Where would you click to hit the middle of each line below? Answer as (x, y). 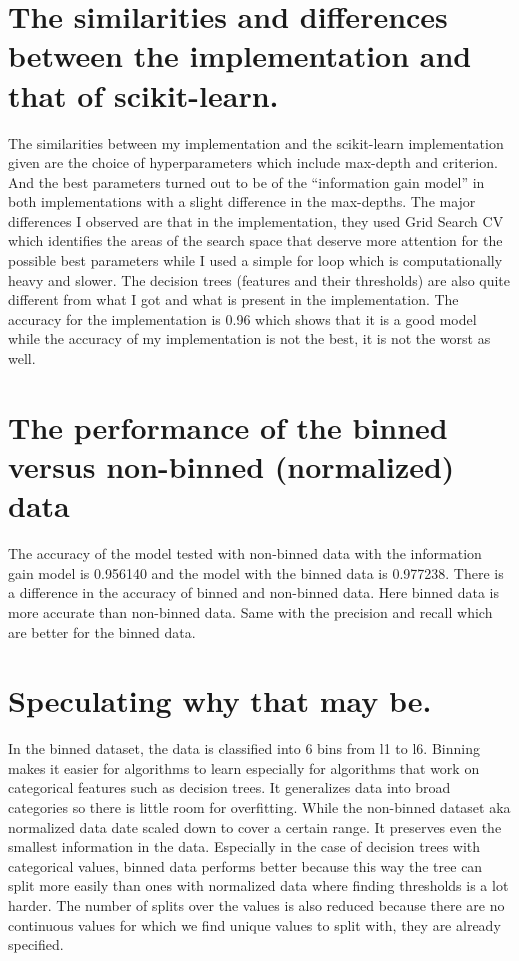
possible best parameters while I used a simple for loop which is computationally (255, 260)
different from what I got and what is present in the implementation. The (233, 299)
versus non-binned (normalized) (231, 466)
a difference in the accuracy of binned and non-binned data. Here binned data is (254, 592)
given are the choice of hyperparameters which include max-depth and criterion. (253, 162)
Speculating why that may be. (220, 700)
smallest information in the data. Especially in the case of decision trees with (244, 846)
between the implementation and (240, 55)
